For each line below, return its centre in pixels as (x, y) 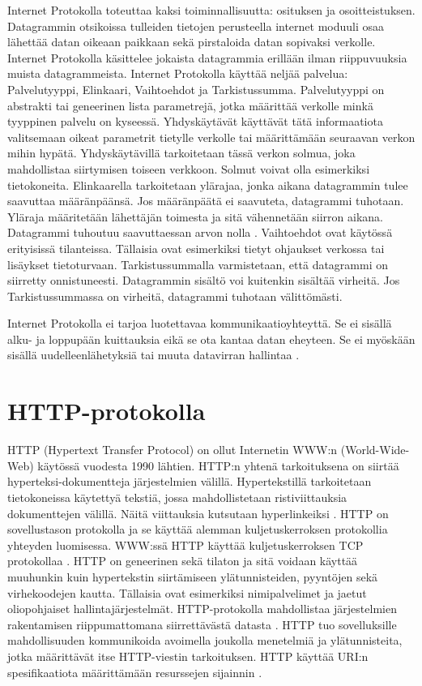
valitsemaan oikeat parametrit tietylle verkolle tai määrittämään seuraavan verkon (211, 137)
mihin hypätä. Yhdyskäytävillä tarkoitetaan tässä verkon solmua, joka (181, 153)
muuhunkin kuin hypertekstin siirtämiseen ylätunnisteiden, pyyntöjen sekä (193, 576)
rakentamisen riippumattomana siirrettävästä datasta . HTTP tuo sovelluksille (202, 624)
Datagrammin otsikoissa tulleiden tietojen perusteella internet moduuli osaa (196, 26)
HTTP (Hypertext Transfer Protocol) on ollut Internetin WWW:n (173, 450)
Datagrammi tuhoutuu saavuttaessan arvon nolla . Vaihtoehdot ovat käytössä (200, 232)
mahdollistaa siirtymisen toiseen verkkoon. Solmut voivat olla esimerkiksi (189, 168)
